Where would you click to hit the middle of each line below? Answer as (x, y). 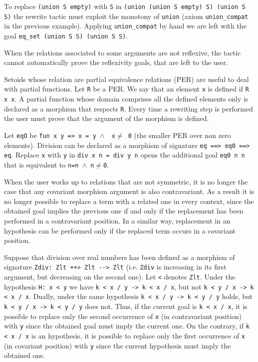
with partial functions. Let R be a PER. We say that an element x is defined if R (127, 89)
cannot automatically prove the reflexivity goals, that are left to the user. (116, 62)
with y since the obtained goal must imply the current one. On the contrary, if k (127, 326)
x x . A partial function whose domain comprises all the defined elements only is (126, 99)
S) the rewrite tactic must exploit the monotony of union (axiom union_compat (126, 16)
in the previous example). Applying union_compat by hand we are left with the (125, 26)
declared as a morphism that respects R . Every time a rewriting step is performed (129, 108)
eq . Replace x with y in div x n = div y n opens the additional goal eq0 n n (125, 155)
